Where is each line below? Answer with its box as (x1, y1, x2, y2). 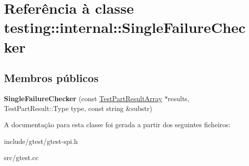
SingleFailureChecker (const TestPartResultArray (4, 93, 163, 103)
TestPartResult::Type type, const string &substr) (4, 103, 152, 113)
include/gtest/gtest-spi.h (4, 136, 78, 146)
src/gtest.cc (4, 152, 39, 163)
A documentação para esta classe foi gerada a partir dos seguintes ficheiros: (4, 119, 231, 130)
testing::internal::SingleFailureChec (4, 17, 246, 37)
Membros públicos (4, 70, 99, 85)
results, (167, 93, 190, 103)
